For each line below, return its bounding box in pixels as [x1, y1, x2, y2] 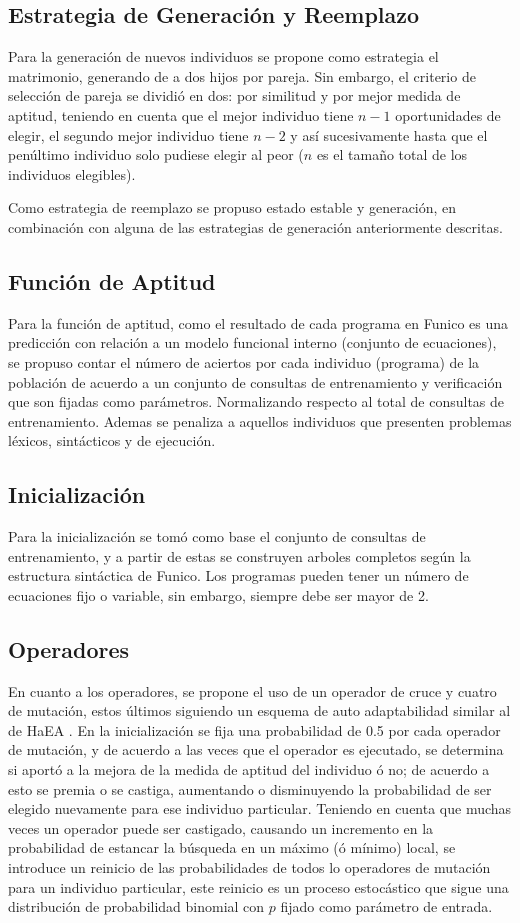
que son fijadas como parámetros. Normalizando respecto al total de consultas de [8, 391, 505, 412]
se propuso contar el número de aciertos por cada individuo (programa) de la [8, 351, 480, 372]
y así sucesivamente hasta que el [290, 124, 488, 145]
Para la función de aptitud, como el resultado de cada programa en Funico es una [8, 312, 509, 333]
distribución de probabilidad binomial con [8, 896, 265, 917]
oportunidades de [395, 104, 501, 125]
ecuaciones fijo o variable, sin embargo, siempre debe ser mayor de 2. [8, 584, 429, 605]
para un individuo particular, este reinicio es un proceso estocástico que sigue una [8, 876, 509, 897]
